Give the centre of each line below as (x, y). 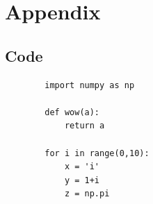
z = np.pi (87, 194)
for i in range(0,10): (97, 153)
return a (84, 126)
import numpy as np (90, 85)
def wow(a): (72, 112)
